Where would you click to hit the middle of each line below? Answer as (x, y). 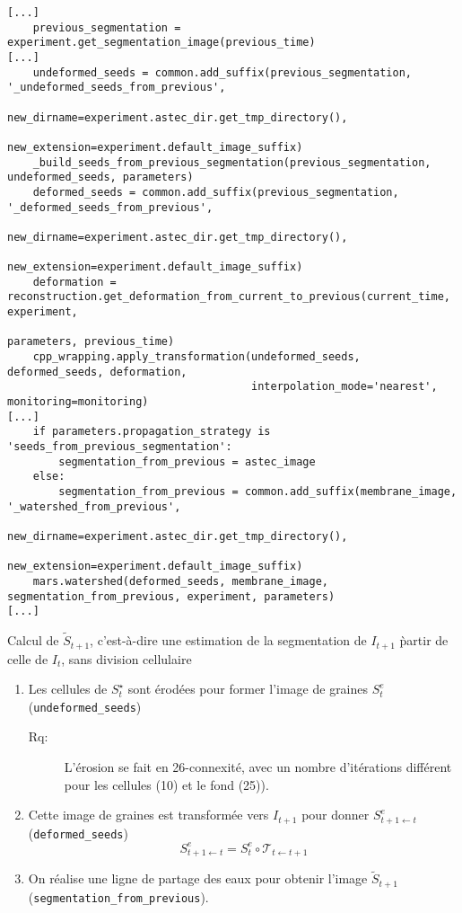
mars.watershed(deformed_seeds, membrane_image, (180, 581)
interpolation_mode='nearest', (344, 387)
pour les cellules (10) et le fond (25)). (166, 784)
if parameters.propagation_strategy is (152, 432)
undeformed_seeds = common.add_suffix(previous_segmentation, (222, 72)
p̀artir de (424, 640)
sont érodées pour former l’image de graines (248, 689)
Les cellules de (68, 689)
